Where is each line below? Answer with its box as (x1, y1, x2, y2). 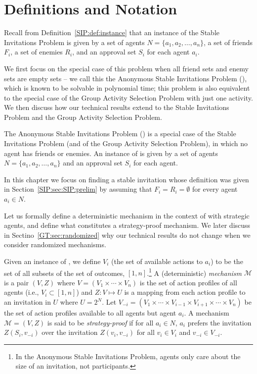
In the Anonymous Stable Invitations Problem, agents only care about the (15, 351, 241, 361)
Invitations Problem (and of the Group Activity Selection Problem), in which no (4, 138, 248, 149)
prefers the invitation (187, 317, 252, 327)
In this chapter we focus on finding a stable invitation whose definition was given (4, 174, 249, 184)
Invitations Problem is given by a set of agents (4, 37, 145, 47)
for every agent (192, 184, 238, 194)
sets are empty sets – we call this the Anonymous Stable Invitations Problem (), (4, 73, 247, 83)
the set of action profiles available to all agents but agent (4, 308, 176, 318)
